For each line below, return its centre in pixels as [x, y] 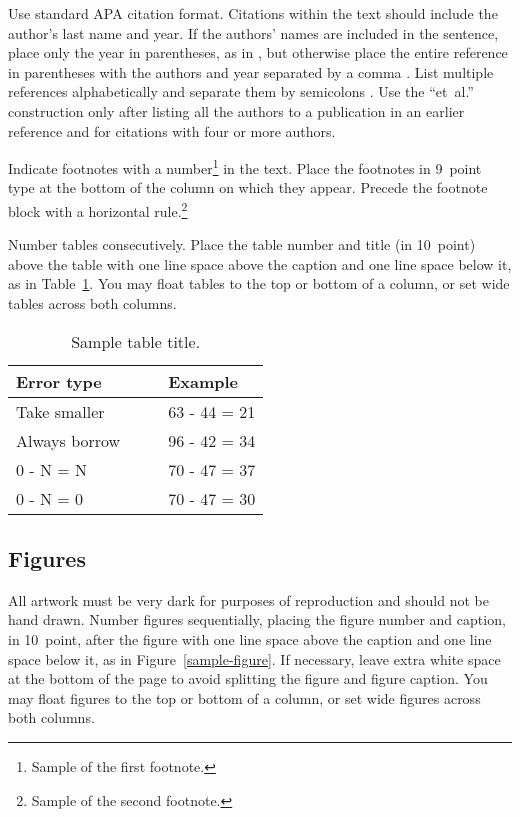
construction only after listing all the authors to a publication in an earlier [236, 110]
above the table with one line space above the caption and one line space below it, [260, 263]
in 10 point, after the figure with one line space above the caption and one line [250, 639]
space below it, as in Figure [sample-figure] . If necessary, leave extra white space [254, 658]
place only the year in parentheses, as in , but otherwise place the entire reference [258, 52]
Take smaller [60, 411]
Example [203, 381]
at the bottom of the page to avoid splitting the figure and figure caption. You [248, 678]
